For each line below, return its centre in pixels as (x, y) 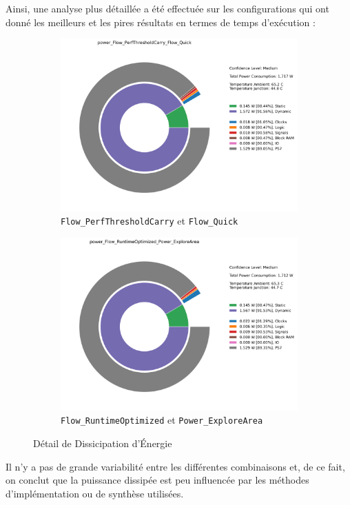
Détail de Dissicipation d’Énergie (103, 443)
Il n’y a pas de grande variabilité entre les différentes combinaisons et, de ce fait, (175, 466)
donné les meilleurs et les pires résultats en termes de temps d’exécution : (161, 22)
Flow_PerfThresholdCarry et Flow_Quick (150, 221)
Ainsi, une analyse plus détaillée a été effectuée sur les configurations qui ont (167, 8)
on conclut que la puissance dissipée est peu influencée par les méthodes (157, 480)
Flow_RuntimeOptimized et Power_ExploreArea (162, 420)
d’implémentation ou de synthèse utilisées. (95, 493)
